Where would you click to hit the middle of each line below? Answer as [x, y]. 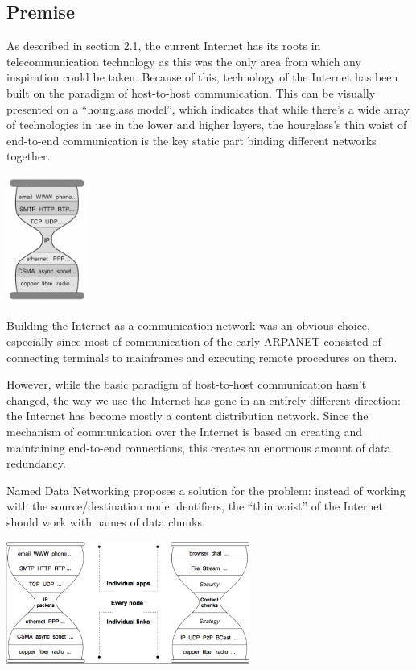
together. [29, 156]
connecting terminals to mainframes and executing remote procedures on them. [202, 357]
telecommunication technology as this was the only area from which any [184, 61]
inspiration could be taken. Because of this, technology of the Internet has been [202, 77]
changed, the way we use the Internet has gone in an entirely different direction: [204, 400]
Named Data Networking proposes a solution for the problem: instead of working [206, 490]
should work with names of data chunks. [106, 521]
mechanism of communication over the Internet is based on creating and [185, 431]
